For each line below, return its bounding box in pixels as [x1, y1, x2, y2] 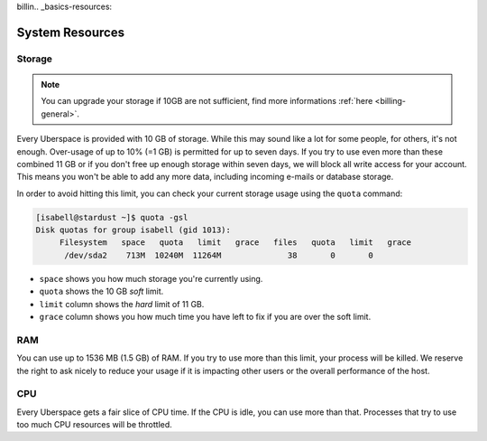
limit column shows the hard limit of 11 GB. [39, 298, 205, 309]
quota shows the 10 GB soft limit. [39, 286, 164, 297]
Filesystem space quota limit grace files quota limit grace [59, 238, 412, 248]
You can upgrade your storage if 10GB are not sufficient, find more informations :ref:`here [41, 96, 373, 107]
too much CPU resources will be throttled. [16, 419, 173, 430]
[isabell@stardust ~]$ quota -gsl [35, 212, 188, 222]
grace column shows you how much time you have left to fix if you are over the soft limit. [39, 312, 372, 323]
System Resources [16, 24, 125, 40]
